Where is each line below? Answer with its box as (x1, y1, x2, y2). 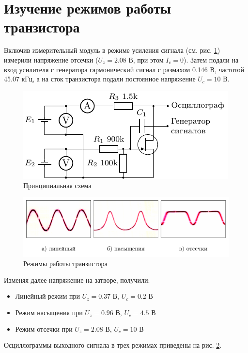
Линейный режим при (15, 291, 80, 301)
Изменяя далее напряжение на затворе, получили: (4, 274, 150, 285)
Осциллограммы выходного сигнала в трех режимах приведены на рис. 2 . (4, 340, 222, 350)
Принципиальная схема (23, 180, 92, 191)
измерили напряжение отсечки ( (4, 54, 98, 64)
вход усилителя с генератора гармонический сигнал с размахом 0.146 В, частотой (4, 64, 245, 74)
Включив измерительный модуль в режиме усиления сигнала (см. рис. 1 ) (4, 45, 220, 55)
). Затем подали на (184, 54, 239, 64)
